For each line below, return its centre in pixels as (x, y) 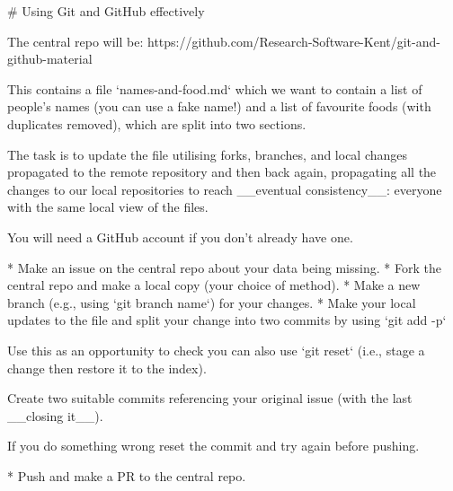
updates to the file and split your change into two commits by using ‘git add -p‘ (227, 320)
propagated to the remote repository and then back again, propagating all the (222, 172)
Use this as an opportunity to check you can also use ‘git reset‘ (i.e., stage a (216, 350)
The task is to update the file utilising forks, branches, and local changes (208, 154)
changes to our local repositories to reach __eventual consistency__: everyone (225, 189)
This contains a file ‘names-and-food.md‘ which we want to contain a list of (215, 88)
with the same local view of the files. (108, 207)
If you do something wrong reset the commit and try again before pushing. (213, 446)
